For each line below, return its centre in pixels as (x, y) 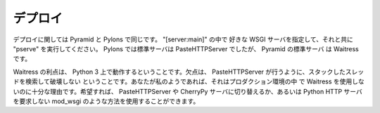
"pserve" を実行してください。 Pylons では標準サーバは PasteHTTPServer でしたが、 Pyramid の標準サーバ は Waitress (186, 48)
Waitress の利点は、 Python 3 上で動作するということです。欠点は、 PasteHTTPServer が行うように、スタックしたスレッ (189, 72)
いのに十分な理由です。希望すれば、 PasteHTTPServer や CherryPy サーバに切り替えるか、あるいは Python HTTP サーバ (188, 91)
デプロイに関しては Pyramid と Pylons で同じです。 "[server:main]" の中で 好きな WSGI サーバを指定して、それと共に (183, 39)
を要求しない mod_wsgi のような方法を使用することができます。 (106, 101)
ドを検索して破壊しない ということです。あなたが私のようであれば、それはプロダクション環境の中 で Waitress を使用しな (189, 81)
